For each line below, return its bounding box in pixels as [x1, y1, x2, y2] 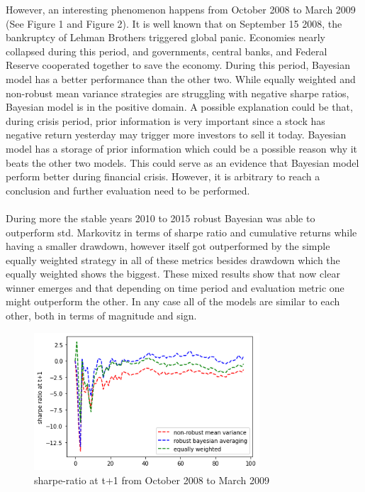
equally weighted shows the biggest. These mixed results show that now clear [6, 266, 340, 281]
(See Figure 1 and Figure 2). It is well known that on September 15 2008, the [6, 16, 342, 31]
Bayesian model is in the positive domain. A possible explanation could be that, [6, 99, 353, 114]
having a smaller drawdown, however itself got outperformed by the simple [6, 239, 330, 253]
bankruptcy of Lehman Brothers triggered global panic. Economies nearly [6, 30, 325, 45]
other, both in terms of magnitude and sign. [6, 308, 197, 323]
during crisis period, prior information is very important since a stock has [6, 113, 325, 128]
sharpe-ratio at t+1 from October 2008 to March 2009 [34, 473, 269, 488]
